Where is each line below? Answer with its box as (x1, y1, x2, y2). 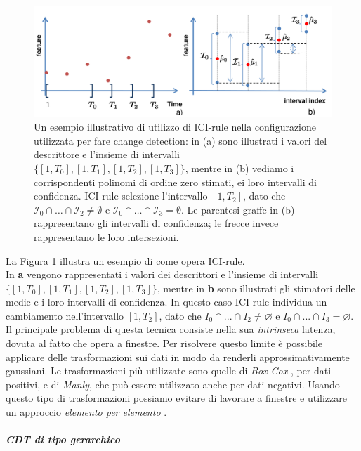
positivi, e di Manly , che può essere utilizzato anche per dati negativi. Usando (6, 377, 340, 391)
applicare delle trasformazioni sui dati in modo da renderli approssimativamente (6, 349, 350, 364)
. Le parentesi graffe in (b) (181, 202, 295, 216)
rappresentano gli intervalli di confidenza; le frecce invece (34, 216, 279, 230)
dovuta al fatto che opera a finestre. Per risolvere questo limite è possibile (6, 336, 323, 351)
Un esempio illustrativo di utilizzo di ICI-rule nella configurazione (34, 119, 317, 134)
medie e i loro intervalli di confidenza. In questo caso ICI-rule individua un (6, 294, 327, 309)
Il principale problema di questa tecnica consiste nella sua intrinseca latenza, (6, 322, 336, 336)
